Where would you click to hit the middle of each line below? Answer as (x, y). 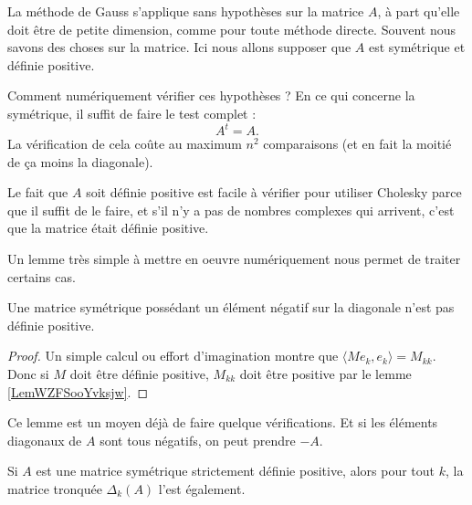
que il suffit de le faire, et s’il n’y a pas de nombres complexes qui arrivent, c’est (231, 210)
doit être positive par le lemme (325, 373)
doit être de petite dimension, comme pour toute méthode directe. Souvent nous (232, 29)
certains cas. (42, 276)
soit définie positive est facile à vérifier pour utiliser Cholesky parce (274, 192)
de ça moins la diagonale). (80, 161)
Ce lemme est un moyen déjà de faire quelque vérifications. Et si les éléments (223, 422)
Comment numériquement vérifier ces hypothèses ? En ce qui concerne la (211, 95)
